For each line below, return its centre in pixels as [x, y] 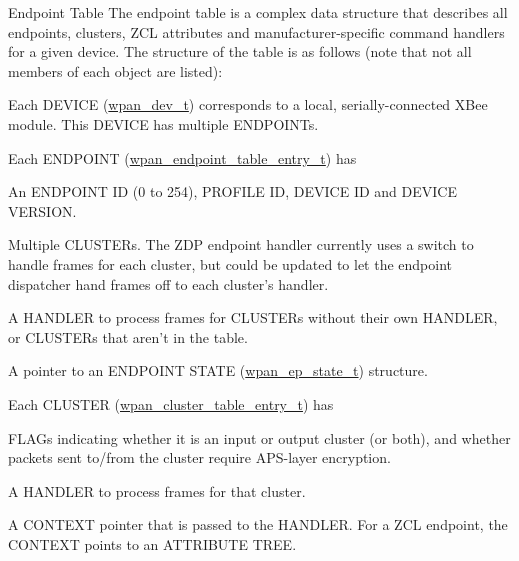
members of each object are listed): [115, 70]
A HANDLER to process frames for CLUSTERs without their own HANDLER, [253, 317]
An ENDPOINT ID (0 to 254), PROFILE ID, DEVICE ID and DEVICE [232, 191]
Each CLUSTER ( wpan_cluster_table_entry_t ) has [171, 403]
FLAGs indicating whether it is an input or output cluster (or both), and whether [259, 437]
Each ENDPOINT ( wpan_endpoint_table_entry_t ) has [182, 157]
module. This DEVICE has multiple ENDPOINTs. [163, 123]
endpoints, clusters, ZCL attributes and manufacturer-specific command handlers [256, 31]
